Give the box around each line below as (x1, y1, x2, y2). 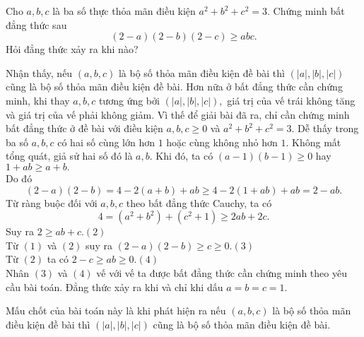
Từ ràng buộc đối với (6, 195, 98, 210)
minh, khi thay (6, 93, 70, 107)
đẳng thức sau (6, 17, 67, 32)
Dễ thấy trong (298, 121, 359, 136)
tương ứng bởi (98, 93, 160, 107)
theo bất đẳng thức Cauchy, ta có (126, 195, 272, 210)
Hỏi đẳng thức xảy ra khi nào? (6, 42, 139, 57)
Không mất (292, 134, 341, 149)
